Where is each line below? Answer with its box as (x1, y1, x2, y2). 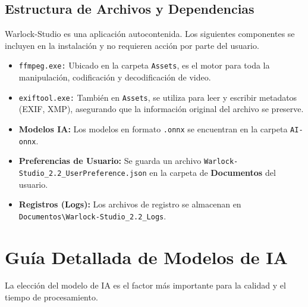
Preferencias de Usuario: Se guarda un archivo (18, 154, 202, 167)
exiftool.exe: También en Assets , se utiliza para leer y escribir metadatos (18, 91, 297, 103)
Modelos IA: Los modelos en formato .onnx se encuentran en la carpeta (18, 122, 288, 135)
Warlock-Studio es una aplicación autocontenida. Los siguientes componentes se (5, 27, 295, 40)
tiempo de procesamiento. (5, 291, 98, 303)
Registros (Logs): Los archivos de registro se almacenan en (18, 198, 241, 210)
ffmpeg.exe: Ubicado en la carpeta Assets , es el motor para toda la (18, 59, 270, 72)
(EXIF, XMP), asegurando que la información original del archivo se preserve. (18, 103, 304, 115)
